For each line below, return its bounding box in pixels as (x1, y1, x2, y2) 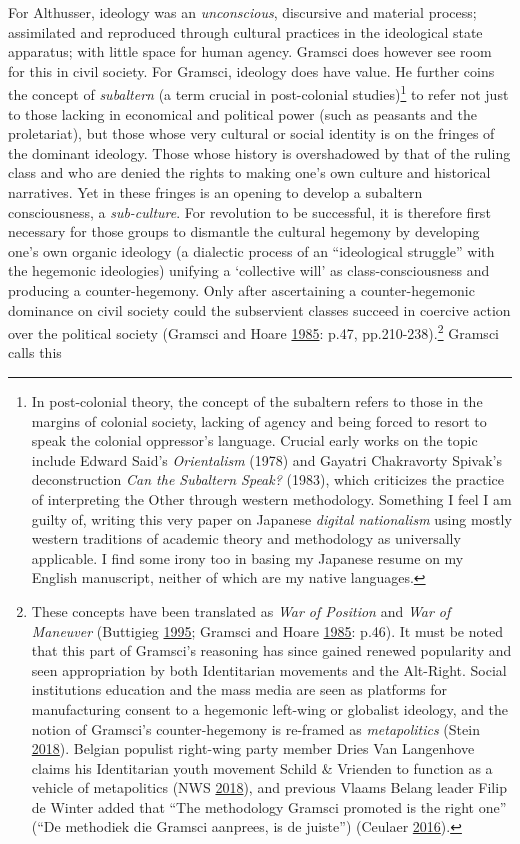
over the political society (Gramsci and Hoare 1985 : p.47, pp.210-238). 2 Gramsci (8, 320, 499, 343)
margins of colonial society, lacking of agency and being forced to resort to (31, 410, 487, 431)
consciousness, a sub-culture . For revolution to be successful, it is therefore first (8, 201, 491, 222)
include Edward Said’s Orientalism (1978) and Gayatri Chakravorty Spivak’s (31, 449, 503, 470)
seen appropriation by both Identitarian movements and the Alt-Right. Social (31, 659, 507, 680)
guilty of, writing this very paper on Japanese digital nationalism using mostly (31, 508, 512, 529)
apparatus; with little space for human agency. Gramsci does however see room (8, 41, 492, 62)
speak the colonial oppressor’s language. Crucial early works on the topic (31, 430, 478, 451)
